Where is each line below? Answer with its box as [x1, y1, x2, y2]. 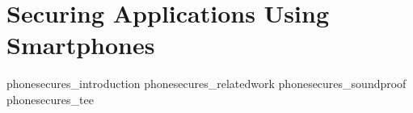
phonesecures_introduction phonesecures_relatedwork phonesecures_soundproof [6, 75, 407, 92]
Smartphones [6, 28, 155, 61]
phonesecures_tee [6, 90, 94, 107]
